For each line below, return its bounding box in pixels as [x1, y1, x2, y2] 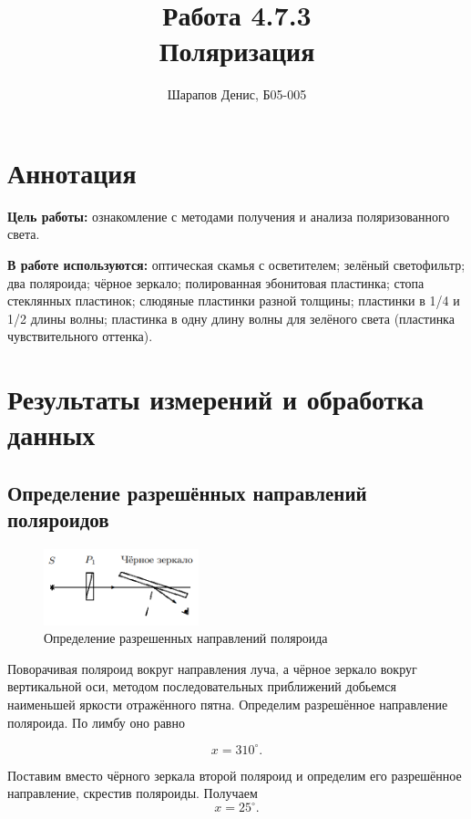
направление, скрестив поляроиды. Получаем [7, 783, 258, 803]
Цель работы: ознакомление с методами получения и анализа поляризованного [7, 206, 450, 225]
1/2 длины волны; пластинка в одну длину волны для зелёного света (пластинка [7, 308, 455, 327]
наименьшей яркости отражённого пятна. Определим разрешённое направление [7, 694, 448, 713]
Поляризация [159, 32, 315, 69]
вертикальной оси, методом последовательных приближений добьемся [7, 677, 396, 696]
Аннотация [7, 153, 137, 191]
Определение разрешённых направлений [7, 478, 367, 506]
